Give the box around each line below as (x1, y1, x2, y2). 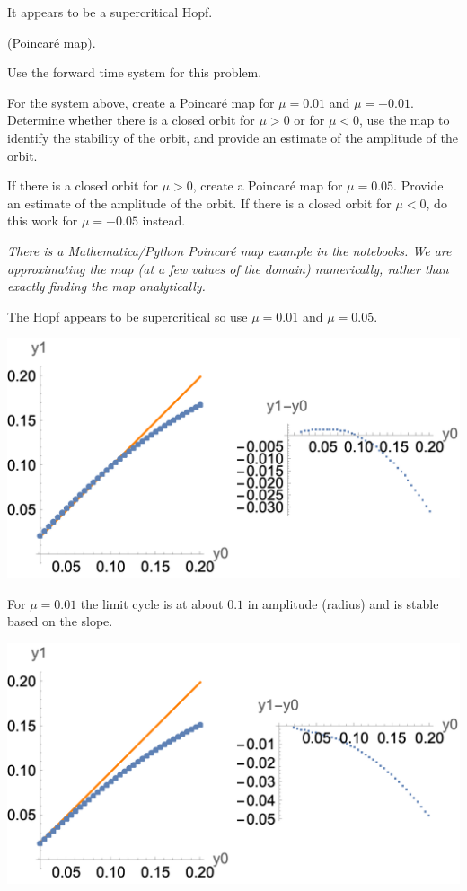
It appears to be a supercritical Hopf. (7, 3, 213, 21)
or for (294, 110, 325, 129)
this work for (7, 211, 78, 230)
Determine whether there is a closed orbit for (7, 110, 255, 129)
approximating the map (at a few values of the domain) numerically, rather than (7, 259, 449, 278)
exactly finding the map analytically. (7, 277, 206, 296)
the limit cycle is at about (80, 594, 224, 613)
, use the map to (359, 110, 450, 129)
